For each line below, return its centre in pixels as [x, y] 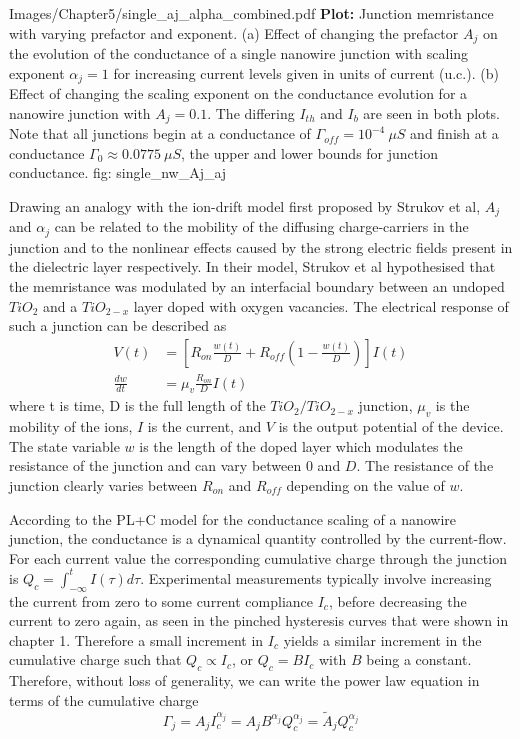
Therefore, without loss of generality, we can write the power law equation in [244, 680]
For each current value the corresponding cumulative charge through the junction [258, 557]
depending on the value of [365, 484]
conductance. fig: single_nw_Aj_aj [118, 172]
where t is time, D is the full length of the [137, 405]
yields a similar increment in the [382, 639]
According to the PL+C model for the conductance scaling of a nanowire [233, 518]
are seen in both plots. [431, 112]
